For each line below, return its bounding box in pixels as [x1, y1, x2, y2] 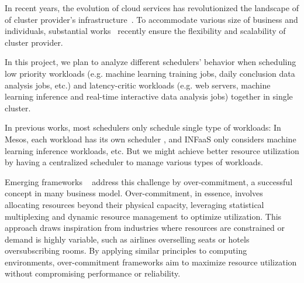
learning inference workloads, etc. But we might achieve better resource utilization [5, 144, 299, 156]
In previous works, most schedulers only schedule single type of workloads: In [5, 121, 281, 134]
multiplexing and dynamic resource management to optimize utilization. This [5, 210, 282, 222]
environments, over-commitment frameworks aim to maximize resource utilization [5, 255, 297, 268]
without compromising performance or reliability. [5, 267, 181, 279]
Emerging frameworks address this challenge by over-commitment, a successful [5, 175, 293, 187]
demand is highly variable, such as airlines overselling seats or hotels [5, 233, 250, 245]
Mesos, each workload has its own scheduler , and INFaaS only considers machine [5, 132, 296, 145]
